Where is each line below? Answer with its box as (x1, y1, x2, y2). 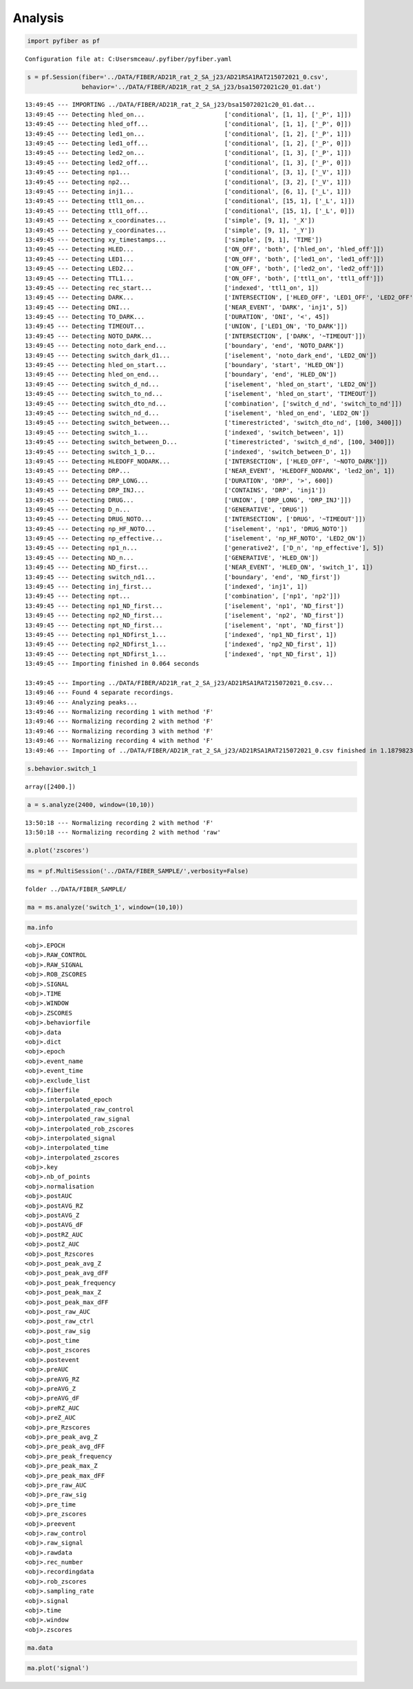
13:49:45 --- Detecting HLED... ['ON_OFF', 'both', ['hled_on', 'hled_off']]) (25, 245, 385, 253)
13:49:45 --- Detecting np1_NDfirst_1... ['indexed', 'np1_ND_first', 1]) (25, 631, 337, 638)
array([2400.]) (25, 782, 76, 790)
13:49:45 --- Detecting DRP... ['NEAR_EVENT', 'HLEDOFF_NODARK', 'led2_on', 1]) (25, 467, 395, 475)
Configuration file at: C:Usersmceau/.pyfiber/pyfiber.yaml (25, 55, 232, 63)
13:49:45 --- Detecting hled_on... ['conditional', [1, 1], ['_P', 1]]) (25, 110, 352, 118)
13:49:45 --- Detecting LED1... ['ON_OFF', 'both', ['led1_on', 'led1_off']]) (25, 255, 385, 263)
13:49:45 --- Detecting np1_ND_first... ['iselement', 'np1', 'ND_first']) (25, 602, 344, 609)
